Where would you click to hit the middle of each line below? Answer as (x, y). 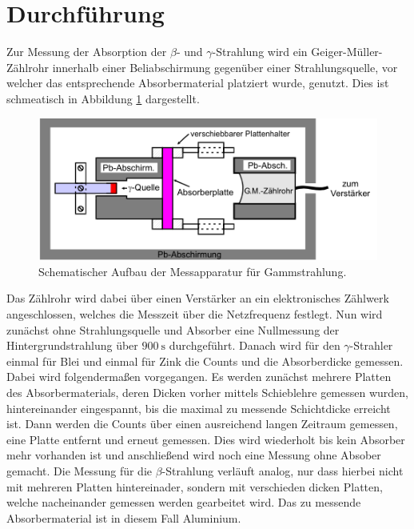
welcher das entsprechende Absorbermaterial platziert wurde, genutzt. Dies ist (198, 83)
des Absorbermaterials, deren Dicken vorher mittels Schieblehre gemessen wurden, (207, 392)
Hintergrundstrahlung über (72, 345)
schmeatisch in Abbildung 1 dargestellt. (103, 98)
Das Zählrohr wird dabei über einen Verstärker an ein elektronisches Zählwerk (198, 298)
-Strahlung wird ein (260, 52)
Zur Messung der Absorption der (87, 52)
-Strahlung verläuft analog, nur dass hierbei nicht (283, 470)
